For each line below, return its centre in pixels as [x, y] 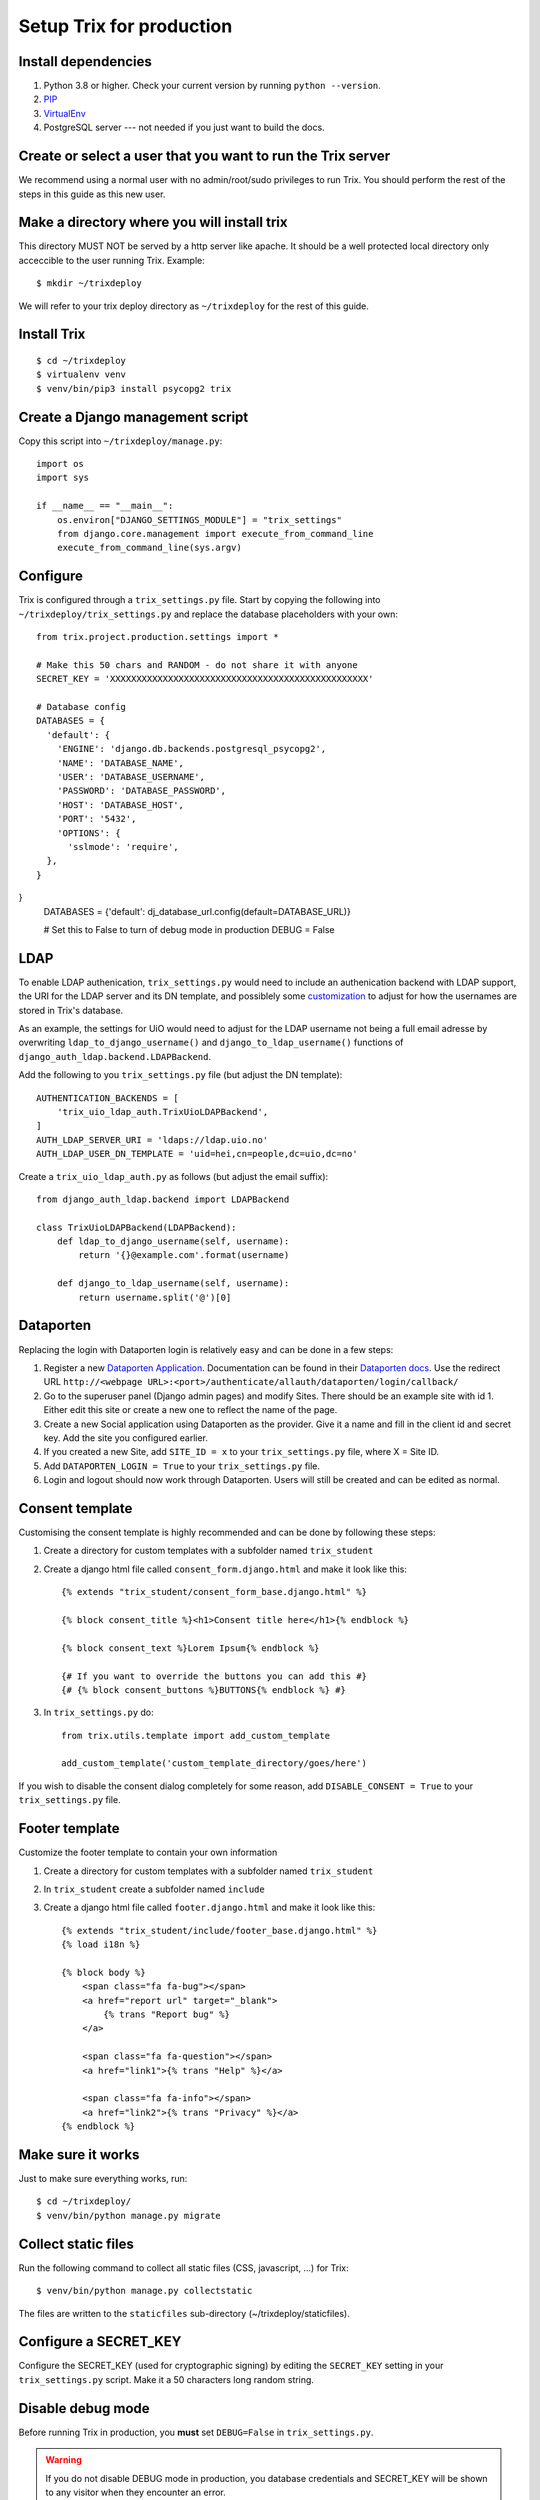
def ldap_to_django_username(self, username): [173, 1241]
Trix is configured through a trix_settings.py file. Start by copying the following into [199, 600]
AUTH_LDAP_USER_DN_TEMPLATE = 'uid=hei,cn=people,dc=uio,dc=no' [197, 1154]
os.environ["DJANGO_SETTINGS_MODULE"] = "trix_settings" [199, 519]
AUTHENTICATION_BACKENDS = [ [107, 1098]
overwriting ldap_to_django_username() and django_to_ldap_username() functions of [211, 1042]
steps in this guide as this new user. [92, 194]
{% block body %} [103, 1972]
